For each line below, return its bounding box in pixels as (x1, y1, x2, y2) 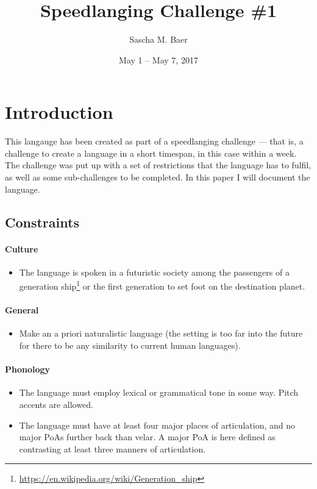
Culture (5, 242, 38, 255)
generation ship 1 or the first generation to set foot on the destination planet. (19, 278, 305, 293)
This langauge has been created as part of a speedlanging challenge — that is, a (5, 135, 304, 148)
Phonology (5, 363, 51, 376)
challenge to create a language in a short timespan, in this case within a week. (5, 146, 297, 159)
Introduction (5, 99, 113, 124)
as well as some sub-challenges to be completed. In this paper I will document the (5, 171, 310, 184)
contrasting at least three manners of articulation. (19, 442, 206, 455)
